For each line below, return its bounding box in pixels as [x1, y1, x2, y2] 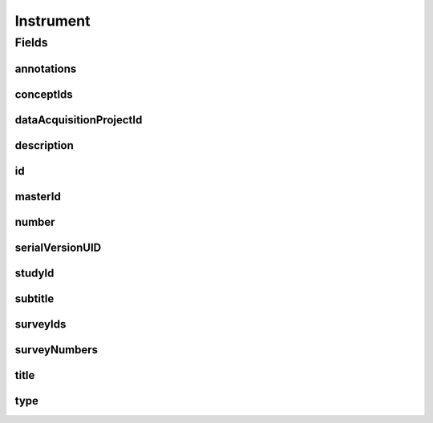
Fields [14, 35, 48, 50]
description [14, 139, 74, 152]
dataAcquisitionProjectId [14, 113, 143, 127]
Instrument [14, 12, 91, 30]
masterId [14, 189, 62, 203]
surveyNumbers [14, 343, 99, 357]
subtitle [14, 292, 55, 305]
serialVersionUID [14, 240, 102, 254]
